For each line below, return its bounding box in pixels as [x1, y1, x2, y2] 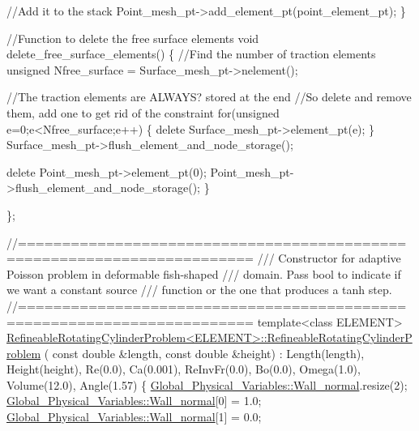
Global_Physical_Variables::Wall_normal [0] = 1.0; [6, 392, 262, 409]
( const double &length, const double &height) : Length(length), [44, 344, 365, 361]
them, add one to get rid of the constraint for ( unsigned [6, 104, 280, 121]
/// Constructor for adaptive [257, 250, 401, 267]
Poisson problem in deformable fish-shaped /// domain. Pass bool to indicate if [6, 265, 401, 282]
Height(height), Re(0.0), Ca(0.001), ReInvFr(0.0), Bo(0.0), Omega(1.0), [6, 361, 361, 378]
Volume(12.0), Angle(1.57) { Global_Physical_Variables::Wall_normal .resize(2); [6, 376, 408, 393]
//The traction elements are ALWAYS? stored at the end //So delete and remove [6, 88, 412, 105]
